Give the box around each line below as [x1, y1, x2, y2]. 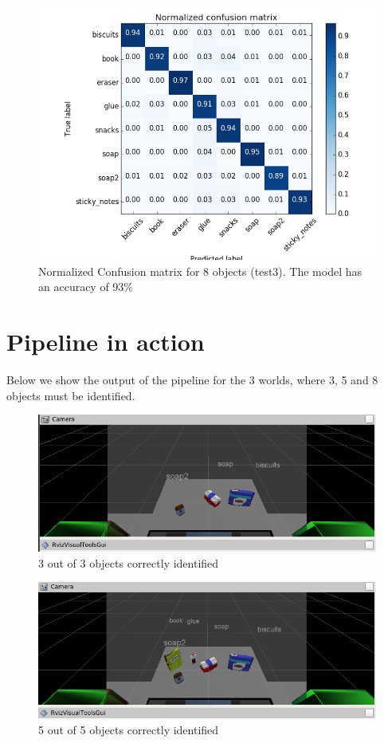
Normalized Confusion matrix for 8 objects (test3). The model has [38, 262, 362, 279]
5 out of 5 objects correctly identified [38, 721, 219, 738]
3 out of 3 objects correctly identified [38, 554, 219, 571]
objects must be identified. [6, 387, 135, 403]
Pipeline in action [6, 324, 205, 357]
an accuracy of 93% [38, 278, 134, 295]
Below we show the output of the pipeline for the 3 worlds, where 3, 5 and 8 [6, 371, 378, 387]
